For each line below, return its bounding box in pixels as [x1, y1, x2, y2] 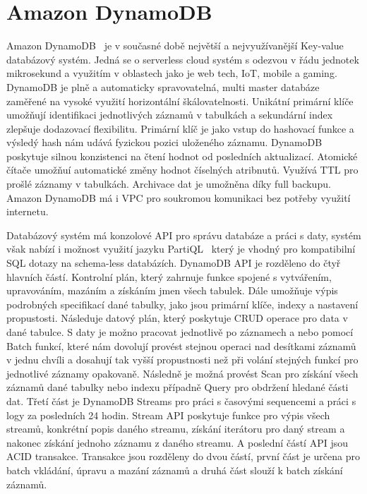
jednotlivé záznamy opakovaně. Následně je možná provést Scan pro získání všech [6, 366, 359, 380]
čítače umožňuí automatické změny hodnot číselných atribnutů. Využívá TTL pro [6, 162, 359, 177]
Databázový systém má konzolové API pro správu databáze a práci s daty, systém [6, 227, 361, 242]
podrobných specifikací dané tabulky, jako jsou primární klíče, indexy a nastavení [6, 296, 359, 311]
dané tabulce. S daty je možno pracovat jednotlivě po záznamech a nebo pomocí [6, 325, 354, 339]
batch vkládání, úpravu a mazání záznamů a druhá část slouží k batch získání [6, 462, 343, 477]
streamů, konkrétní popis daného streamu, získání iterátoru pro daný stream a [6, 421, 345, 436]
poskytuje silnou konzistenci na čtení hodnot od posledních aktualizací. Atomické [6, 148, 358, 163]
